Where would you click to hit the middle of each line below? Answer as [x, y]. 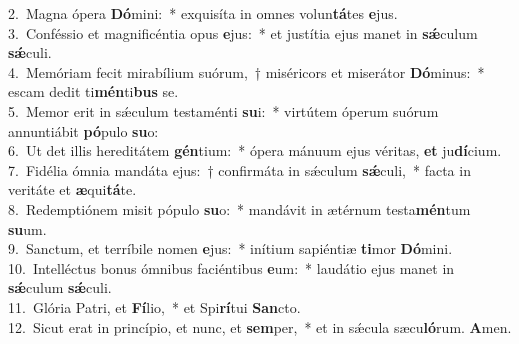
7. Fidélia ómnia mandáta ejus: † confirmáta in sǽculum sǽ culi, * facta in [239, 169]
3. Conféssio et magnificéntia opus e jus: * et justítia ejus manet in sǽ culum [243, 32]
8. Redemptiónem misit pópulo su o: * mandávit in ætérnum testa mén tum [239, 208]
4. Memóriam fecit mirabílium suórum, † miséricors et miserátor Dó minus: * [246, 71]
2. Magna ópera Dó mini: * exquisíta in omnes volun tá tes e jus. [203, 13]
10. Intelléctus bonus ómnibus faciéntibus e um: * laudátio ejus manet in [231, 267]
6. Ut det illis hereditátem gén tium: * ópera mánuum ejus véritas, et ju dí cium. [255, 150]
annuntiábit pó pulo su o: [83, 130]
